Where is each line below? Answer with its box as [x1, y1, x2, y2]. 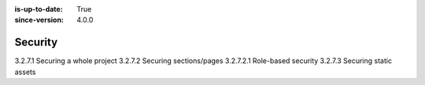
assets [14, 67, 36, 76]
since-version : [14, 16, 65, 25]
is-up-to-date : [14, 5, 63, 13]
